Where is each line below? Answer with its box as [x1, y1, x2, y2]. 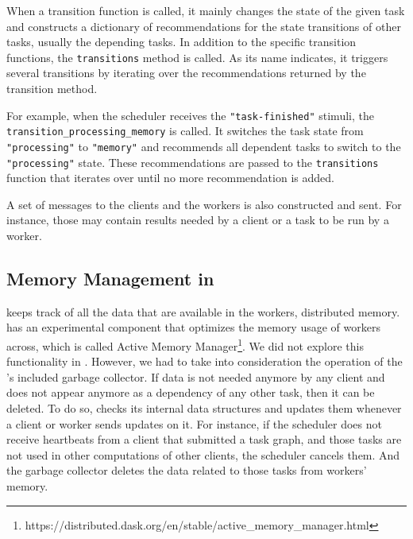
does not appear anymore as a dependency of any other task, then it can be [6, 384, 375, 401]
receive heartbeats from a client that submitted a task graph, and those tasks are [6, 431, 402, 448]
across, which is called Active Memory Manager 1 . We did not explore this [6, 335, 365, 354]
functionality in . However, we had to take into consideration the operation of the [6, 353, 403, 370]
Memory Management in [6, 266, 214, 291]
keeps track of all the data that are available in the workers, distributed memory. [6, 303, 400, 320]
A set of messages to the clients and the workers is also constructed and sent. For [6, 196, 402, 212]
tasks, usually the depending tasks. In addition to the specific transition [6, 33, 357, 50]
